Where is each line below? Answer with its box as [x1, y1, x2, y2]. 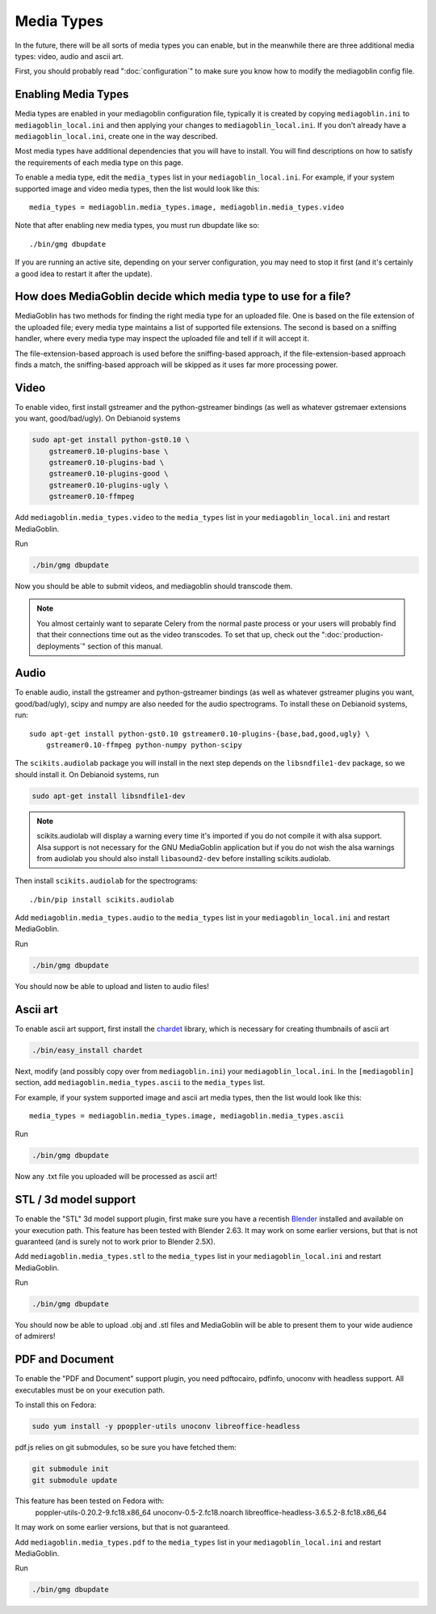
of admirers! [15, 1331, 56, 1341]
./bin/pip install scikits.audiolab [29, 894, 174, 904]
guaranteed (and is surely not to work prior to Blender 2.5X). [15, 1236, 216, 1246]
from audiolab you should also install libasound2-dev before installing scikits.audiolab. [36, 853, 331, 863]
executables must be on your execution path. [15, 1385, 166, 1395]
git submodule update [31, 1476, 118, 1485]
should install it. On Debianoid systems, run [15, 769, 159, 780]
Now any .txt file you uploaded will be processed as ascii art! [15, 1172, 217, 1181]
